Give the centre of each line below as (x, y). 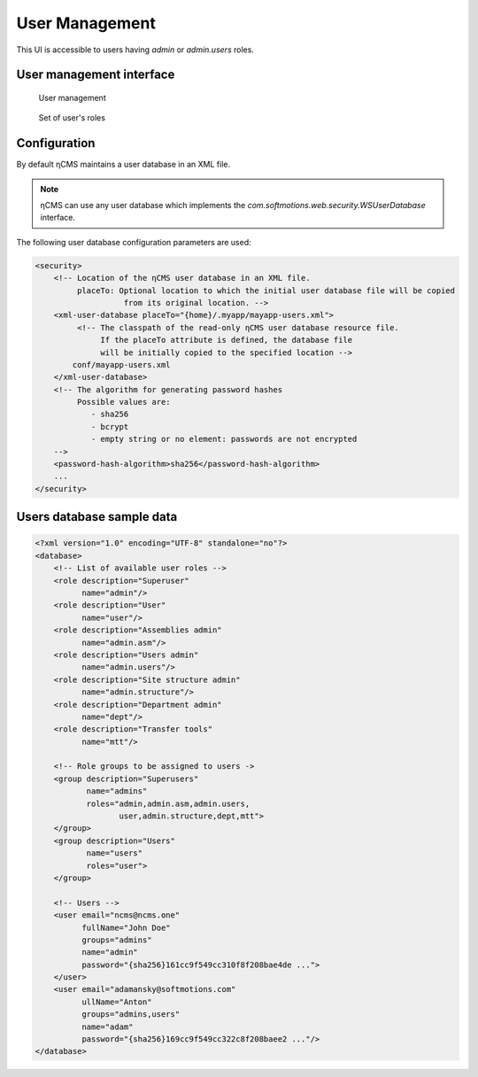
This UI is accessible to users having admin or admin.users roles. (135, 50)
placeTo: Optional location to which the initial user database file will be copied (266, 291)
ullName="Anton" (116, 1002)
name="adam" (107, 1027)
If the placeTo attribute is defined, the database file (227, 340)
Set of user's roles (72, 118)
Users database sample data (97, 517)
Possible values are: (124, 402)
